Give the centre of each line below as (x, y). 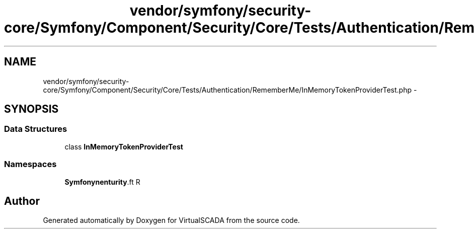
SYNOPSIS (31, 109)
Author (22, 201)
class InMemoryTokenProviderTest (124, 146)
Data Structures (36, 129)
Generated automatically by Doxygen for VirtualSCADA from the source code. (171, 220)
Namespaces (30, 164)
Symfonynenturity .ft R (102, 182)
